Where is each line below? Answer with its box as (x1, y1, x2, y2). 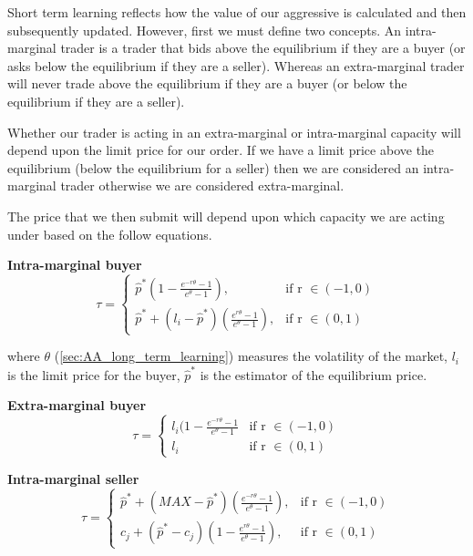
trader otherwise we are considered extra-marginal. (60, 176, 344, 195)
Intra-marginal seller (7, 468, 139, 488)
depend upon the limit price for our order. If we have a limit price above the (7, 140, 435, 160)
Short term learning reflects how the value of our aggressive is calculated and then (7, 3, 467, 21)
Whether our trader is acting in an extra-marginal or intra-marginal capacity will (7, 122, 461, 141)
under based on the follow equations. (7, 224, 212, 243)
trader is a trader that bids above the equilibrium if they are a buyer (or (60, 38, 466, 57)
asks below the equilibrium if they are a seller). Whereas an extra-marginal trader (7, 56, 465, 75)
